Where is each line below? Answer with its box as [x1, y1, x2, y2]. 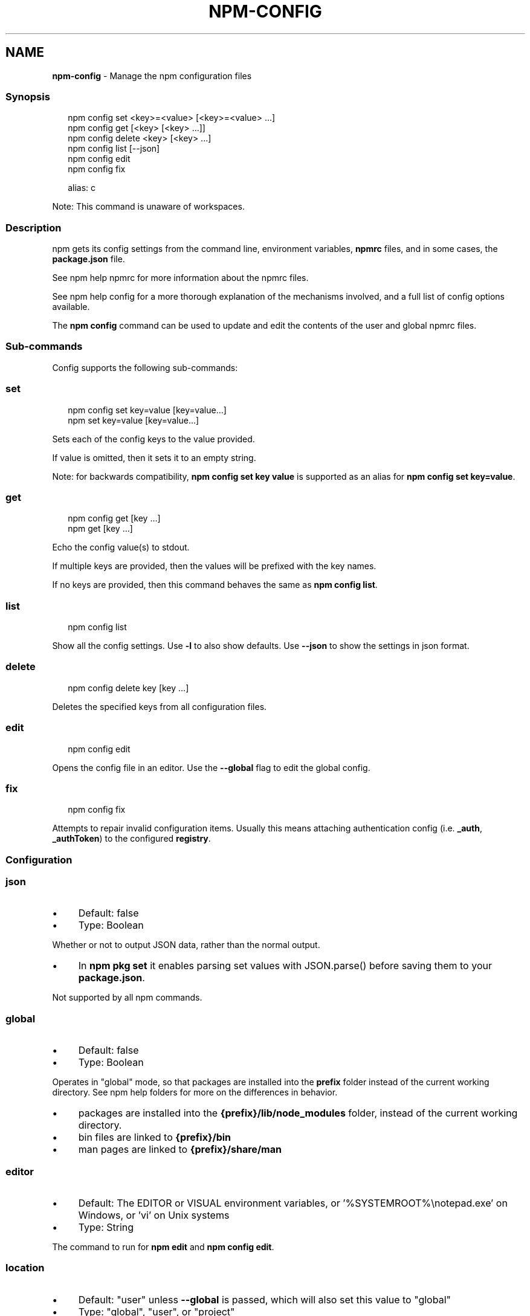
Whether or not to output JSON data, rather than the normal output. [52, 940, 320, 950]
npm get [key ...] [68, 523, 133, 534]
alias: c [68, 182, 96, 193]
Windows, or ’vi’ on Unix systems [78, 1208, 230, 1221]
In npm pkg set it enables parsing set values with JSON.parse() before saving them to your [78, 960, 492, 972]
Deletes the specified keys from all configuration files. [52, 701, 267, 712]
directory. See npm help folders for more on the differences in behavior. [52, 1087, 338, 1098]
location [5, 1262, 45, 1274]
